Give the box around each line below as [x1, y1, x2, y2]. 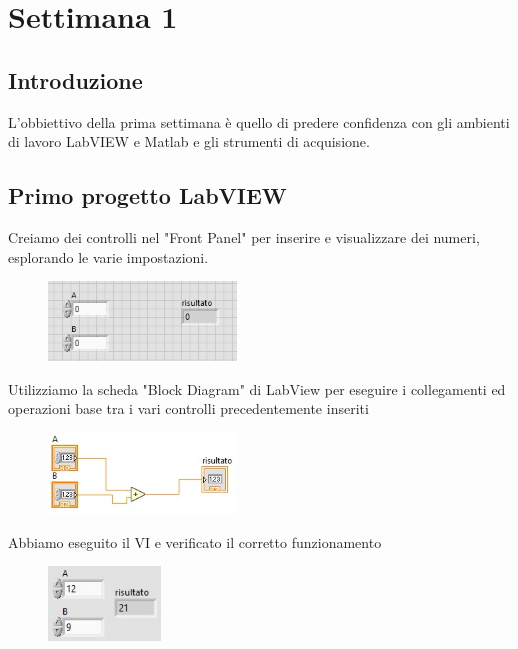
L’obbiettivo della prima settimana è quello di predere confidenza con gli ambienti [8, 111, 510, 132]
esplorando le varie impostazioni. [8, 246, 209, 267]
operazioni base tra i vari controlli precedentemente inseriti [8, 398, 369, 419]
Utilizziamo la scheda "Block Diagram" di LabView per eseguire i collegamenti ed [8, 378, 506, 399]
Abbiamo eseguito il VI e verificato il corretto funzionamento [8, 531, 382, 552]
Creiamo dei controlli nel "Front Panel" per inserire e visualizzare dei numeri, [8, 226, 480, 247]
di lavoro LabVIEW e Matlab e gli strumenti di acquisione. [8, 131, 370, 152]
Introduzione [8, 64, 143, 95]
